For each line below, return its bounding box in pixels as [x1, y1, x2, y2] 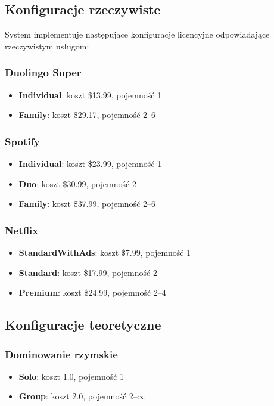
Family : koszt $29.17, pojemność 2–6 [18, 109, 156, 121]
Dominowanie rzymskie [5, 346, 118, 361]
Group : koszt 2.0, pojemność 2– [18, 390, 138, 402]
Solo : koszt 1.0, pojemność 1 [18, 370, 124, 382]
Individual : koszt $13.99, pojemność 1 [18, 88, 162, 101]
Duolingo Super [5, 65, 82, 80]
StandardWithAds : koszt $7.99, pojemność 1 [18, 246, 191, 259]
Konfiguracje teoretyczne [5, 315, 161, 334]
